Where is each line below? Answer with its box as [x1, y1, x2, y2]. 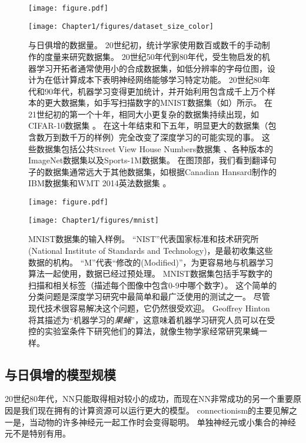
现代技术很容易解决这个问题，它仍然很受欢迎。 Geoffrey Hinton [28, 301, 270, 314]
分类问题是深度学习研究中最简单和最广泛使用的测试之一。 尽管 [28, 290, 270, 303]
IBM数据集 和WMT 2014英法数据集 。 [28, 177, 171, 189]
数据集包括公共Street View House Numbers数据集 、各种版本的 [36, 142, 273, 155]
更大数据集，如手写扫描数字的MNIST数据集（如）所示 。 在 [44, 96, 272, 109]
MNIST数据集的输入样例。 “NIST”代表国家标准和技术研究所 [28, 233, 259, 245]
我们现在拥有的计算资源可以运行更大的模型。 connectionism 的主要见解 [21, 404, 290, 417]
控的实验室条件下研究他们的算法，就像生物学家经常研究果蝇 [28, 325, 259, 337]
